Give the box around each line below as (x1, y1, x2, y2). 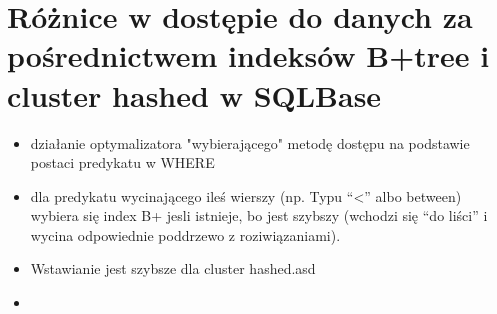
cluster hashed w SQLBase (7, 74, 382, 115)
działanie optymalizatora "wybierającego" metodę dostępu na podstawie (30, 132, 470, 153)
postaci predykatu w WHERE (30, 152, 215, 173)
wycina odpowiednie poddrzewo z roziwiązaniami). (30, 224, 341, 245)
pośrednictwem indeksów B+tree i (7, 35, 490, 76)
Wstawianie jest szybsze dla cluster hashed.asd (30, 258, 316, 279)
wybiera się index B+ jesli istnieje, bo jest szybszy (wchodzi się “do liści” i (30, 205, 488, 226)
